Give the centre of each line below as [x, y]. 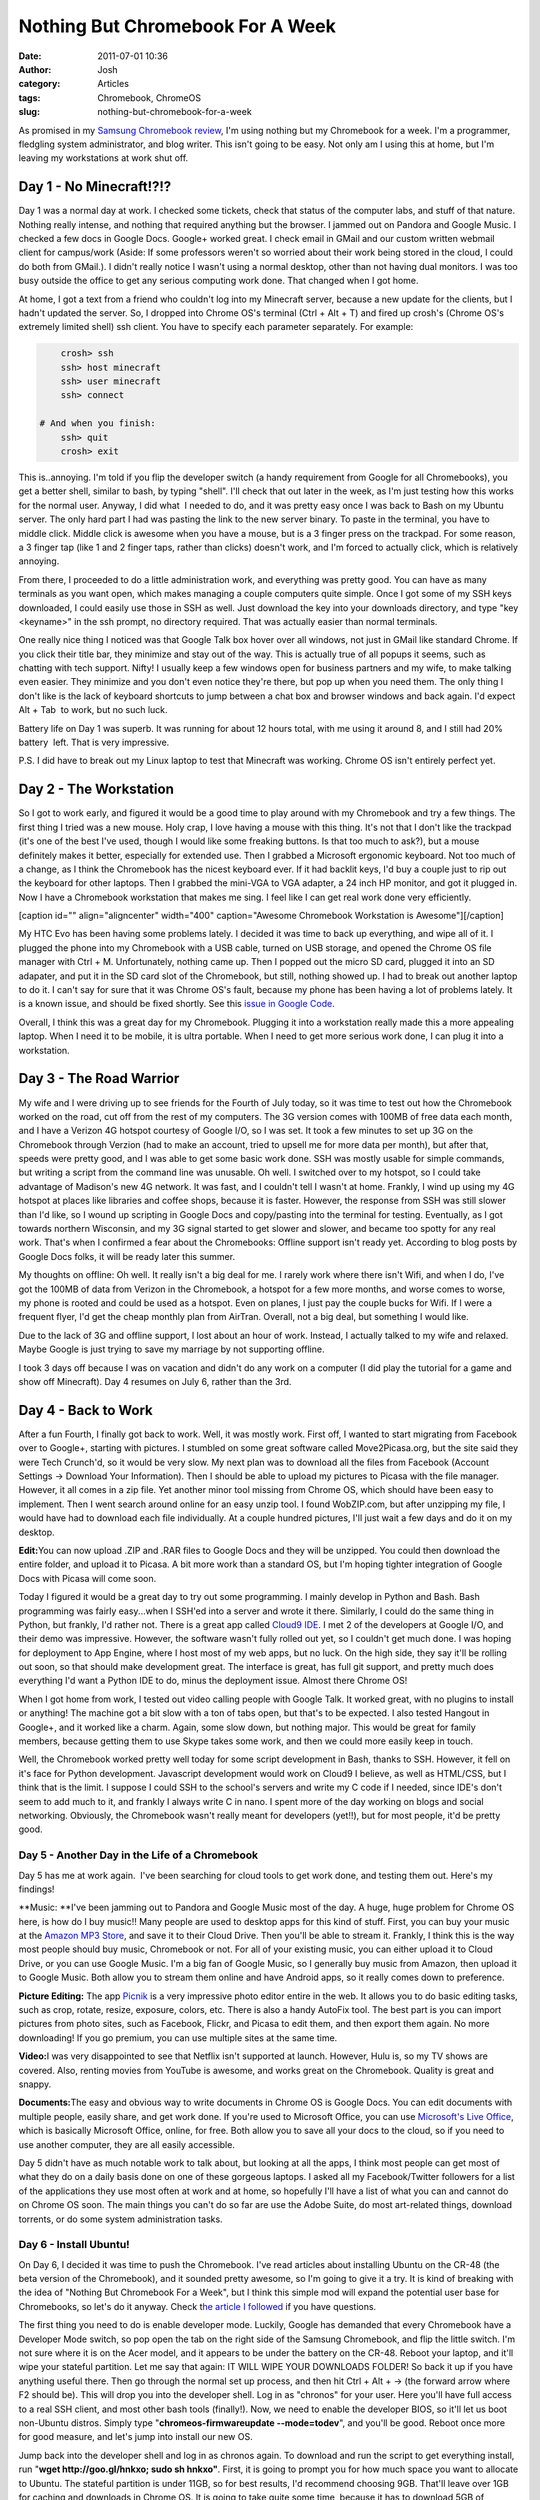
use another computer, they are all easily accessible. [126, 2144]
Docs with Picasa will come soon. [87, 1578]
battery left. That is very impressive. [94, 742]
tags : [29, 97]
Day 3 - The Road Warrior [99, 1078]
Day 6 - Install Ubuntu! [74, 2245]
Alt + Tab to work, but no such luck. [93, 710]
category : [39, 84]
